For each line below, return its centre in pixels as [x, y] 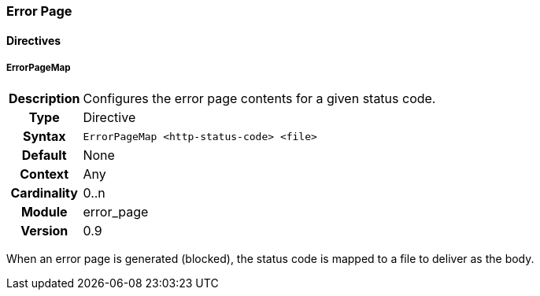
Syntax [44, 137]
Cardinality [44, 193]
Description [44, 99]
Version [44, 231]
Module [44, 212]
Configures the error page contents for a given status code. [259, 99]
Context [44, 174]
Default [44, 155]
